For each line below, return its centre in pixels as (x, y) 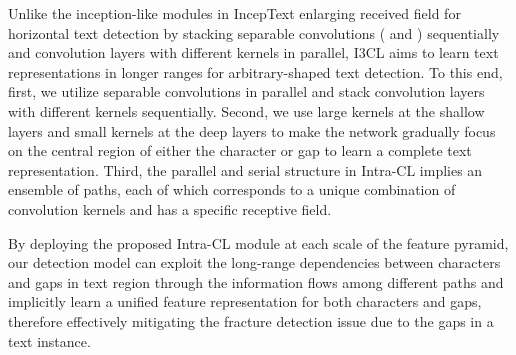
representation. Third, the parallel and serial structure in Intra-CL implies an (245, 169)
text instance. (49, 340)
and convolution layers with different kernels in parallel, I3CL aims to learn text (253, 52)
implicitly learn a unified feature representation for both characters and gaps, (245, 301)
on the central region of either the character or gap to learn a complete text (240, 150)
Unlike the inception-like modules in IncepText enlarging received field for (234, 13)
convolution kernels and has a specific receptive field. (170, 208)
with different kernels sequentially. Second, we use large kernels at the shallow (246, 110)
